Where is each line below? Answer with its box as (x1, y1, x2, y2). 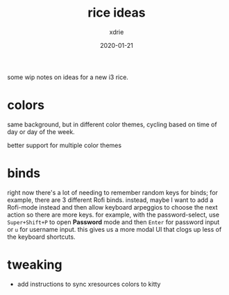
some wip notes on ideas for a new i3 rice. (7, 73, 128, 81)
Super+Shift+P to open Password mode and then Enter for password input (7, 217, 220, 226)
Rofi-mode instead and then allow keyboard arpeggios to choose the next (7, 203, 218, 211)
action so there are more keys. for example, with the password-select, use (7, 210, 220, 219)
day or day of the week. (7, 127, 75, 136)
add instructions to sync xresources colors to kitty (17, 280, 161, 288)
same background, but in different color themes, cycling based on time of (7, 120, 217, 128)
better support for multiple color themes (7, 141, 122, 149)
